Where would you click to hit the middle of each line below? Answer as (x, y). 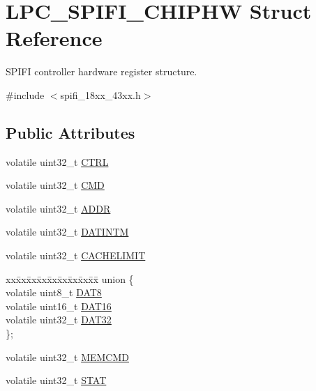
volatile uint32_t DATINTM (67, 232)
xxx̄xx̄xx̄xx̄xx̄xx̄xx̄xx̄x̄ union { (70, 278)
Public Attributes (70, 132)
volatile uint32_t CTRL (57, 161)
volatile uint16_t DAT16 (59, 306)
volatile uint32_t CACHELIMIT (76, 255)
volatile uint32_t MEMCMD (67, 356)
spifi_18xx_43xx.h (100, 94)
